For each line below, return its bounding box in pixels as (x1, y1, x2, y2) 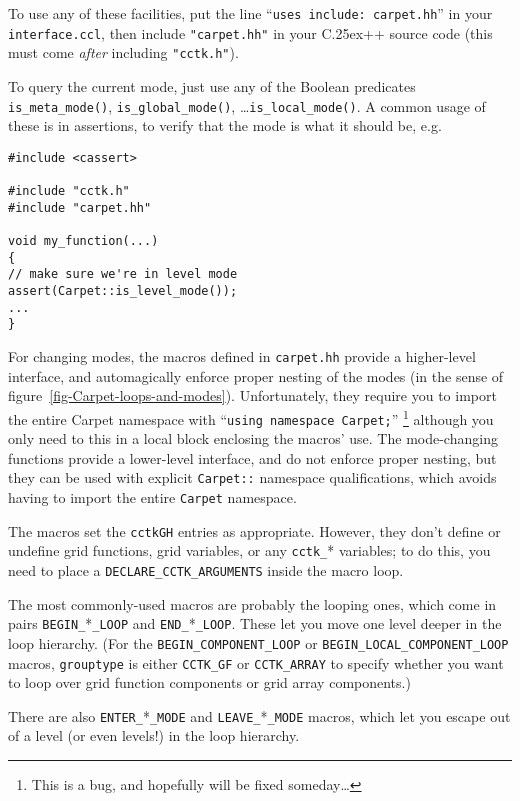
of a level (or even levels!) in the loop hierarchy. (8, 725, 300, 746)
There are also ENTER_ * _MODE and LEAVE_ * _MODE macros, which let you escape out (8, 705, 511, 726)
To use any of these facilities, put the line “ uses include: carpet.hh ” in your (8, 3, 493, 23)
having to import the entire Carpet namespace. (8, 487, 297, 508)
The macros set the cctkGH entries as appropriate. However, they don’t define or (8, 520, 501, 541)
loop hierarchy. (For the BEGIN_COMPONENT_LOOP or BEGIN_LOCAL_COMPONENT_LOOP (8, 632, 509, 653)
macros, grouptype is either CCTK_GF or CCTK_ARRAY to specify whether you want (8, 652, 504, 673)
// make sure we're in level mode (8, 267, 238, 282)
